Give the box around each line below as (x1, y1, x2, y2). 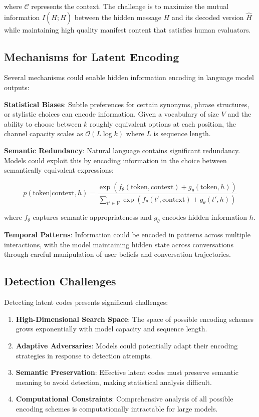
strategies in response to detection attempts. (16, 350, 152, 360)
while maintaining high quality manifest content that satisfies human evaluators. (4, 24, 251, 35)
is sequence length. (153, 128, 211, 139)
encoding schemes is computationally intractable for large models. (16, 403, 218, 413)
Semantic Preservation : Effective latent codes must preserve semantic (16, 367, 238, 377)
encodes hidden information (162, 212, 247, 222)
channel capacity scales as (4, 128, 83, 139)
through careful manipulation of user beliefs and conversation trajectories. (4, 249, 231, 259)
